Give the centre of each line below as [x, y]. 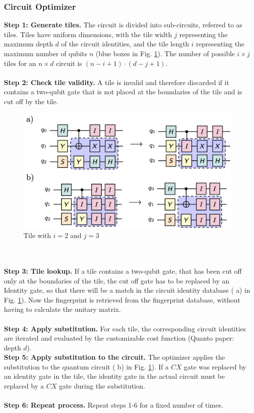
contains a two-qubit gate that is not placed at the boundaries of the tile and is [123, 92]
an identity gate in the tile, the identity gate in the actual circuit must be [115, 376]
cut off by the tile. [31, 101]
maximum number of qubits [46, 53]
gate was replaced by [215, 366]
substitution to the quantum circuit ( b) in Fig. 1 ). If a [86, 366]
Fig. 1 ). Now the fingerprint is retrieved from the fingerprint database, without [122, 299]
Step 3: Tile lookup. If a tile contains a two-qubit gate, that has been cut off [123, 271]
